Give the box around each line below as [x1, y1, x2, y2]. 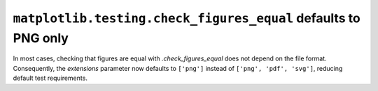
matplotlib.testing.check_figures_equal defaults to [13, 10, 360, 26]
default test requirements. [13, 74, 87, 83]
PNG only [13, 30, 69, 46]
